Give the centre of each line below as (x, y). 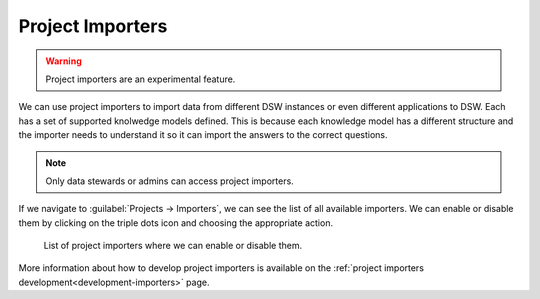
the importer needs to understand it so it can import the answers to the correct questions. (203, 135)
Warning (63, 61)
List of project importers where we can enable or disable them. (173, 246)
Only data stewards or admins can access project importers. (169, 181)
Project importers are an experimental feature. (140, 79)
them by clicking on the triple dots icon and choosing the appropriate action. (176, 222)
